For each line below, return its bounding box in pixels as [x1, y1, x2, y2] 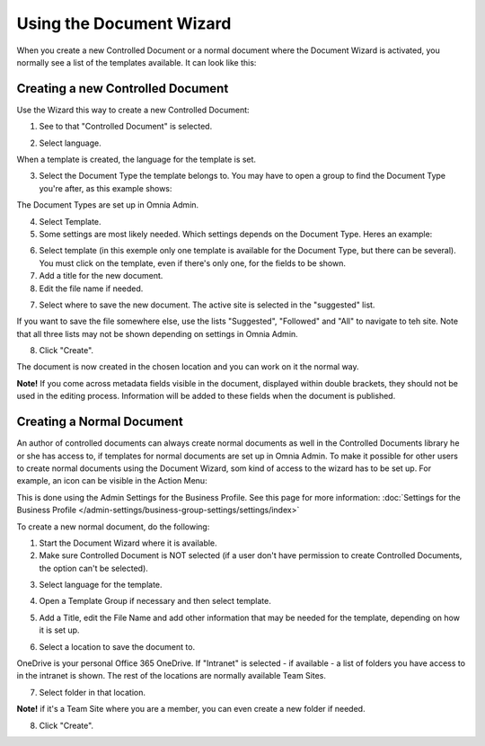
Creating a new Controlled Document [16, 81, 229, 96]
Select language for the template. [39, 580, 163, 591]
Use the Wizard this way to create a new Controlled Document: [16, 104, 251, 115]
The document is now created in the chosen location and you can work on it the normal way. [16, 361, 359, 372]
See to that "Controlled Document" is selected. [39, 121, 213, 132]
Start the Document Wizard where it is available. [39, 537, 217, 548]
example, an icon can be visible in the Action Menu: [16, 475, 207, 486]
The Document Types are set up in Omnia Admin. [16, 200, 199, 210]
